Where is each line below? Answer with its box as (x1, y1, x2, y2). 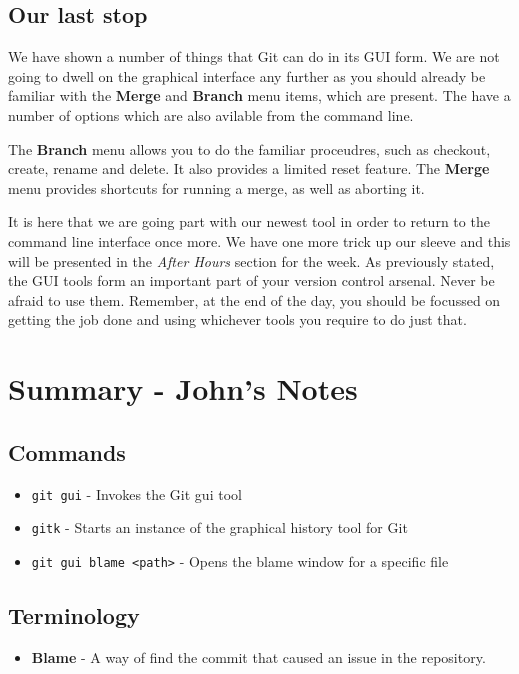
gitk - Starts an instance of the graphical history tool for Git (31, 517, 408, 538)
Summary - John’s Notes (8, 368, 358, 409)
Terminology (8, 599, 140, 630)
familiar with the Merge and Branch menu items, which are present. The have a (8, 85, 511, 106)
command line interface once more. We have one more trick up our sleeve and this (8, 230, 511, 251)
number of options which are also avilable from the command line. (8, 104, 414, 125)
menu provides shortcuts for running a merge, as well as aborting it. (8, 177, 425, 198)
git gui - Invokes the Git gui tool (31, 483, 242, 504)
